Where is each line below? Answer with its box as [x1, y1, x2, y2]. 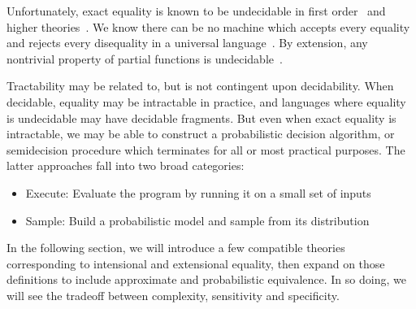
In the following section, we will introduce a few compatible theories [6, 239, 345, 256]
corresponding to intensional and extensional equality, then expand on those [6, 255, 385, 272]
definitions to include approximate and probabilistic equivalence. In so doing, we [6, 271, 406, 288]
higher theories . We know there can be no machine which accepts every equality [6, 18, 410, 35]
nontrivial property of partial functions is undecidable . [6, 50, 283, 67]
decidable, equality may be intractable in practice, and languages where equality [6, 93, 406, 110]
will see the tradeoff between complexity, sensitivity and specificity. [6, 286, 340, 303]
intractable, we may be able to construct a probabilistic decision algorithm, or [6, 125, 395, 142]
